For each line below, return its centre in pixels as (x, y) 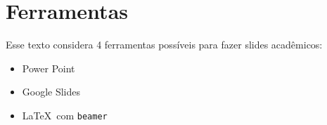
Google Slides (51, 92)
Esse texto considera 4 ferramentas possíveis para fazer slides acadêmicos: (164, 45)
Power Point (49, 68)
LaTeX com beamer (65, 115)
